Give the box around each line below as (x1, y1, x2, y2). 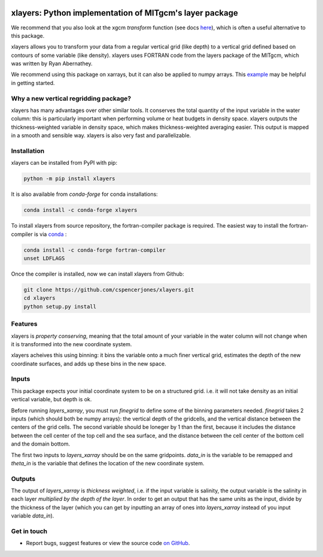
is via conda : (33, 231, 67, 238)
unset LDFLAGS (23, 255, 65, 262)
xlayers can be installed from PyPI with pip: (11, 159, 118, 167)
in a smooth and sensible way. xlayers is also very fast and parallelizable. (11, 132, 191, 139)
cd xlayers (23, 295, 56, 302)
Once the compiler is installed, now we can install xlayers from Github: (11, 270, 185, 277)
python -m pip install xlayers (23, 175, 116, 182)
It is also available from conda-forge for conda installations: (11, 190, 158, 198)
